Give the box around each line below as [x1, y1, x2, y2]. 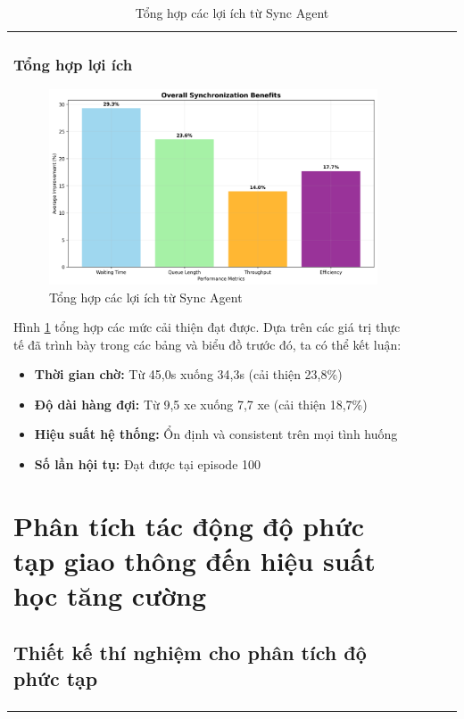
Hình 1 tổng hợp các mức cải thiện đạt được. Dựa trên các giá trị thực [13, 318, 401, 336]
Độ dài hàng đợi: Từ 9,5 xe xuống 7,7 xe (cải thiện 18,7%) [34, 394, 368, 413]
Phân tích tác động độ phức [13, 507, 365, 543]
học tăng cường [13, 577, 206, 614]
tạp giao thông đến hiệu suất [13, 542, 376, 579]
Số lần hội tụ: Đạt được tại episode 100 [34, 455, 261, 474]
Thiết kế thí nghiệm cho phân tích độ [13, 638, 367, 665]
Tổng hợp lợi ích [13, 53, 133, 75]
